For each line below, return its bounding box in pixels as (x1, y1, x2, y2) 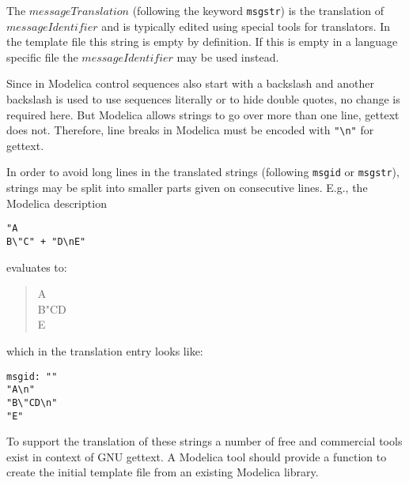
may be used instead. (176, 48, 279, 65)
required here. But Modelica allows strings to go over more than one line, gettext (6, 106, 400, 122)
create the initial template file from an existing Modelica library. (6, 464, 319, 480)
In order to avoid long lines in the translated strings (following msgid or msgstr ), (6, 164, 400, 180)
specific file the (6, 48, 78, 65)
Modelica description (6, 194, 107, 211)
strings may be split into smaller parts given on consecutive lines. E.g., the (6, 179, 368, 196)
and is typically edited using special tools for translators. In (101, 17, 391, 34)
